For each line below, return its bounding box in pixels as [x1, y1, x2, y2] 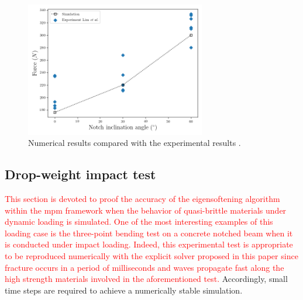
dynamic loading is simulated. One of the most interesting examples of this [5, 215, 273, 228]
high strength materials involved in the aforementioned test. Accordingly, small [5, 273, 288, 285]
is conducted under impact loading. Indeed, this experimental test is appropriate [5, 238, 293, 250]
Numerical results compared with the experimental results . [28, 137, 241, 149]
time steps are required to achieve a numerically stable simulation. [5, 284, 243, 296]
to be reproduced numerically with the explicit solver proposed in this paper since [5, 249, 298, 261]
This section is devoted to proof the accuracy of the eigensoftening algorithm [5, 192, 280, 204]
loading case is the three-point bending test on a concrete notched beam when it [5, 226, 293, 239]
